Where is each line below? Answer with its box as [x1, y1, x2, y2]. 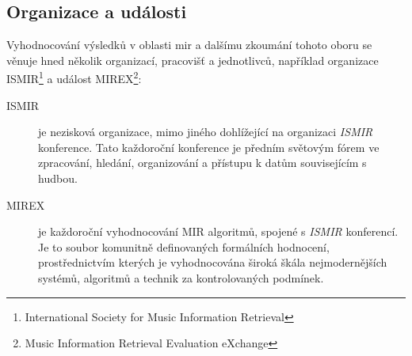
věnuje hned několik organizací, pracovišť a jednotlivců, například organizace [6, 51, 379, 68]
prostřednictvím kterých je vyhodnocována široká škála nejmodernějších [38, 254, 387, 271]
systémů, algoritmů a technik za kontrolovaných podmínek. [38, 269, 324, 286]
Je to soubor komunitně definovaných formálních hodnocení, [38, 238, 330, 255]
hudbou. [38, 170, 78, 187]
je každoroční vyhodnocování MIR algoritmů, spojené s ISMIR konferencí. [38, 223, 399, 240]
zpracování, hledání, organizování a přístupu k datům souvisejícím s [38, 154, 367, 171]
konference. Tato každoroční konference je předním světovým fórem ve [38, 138, 380, 155]
